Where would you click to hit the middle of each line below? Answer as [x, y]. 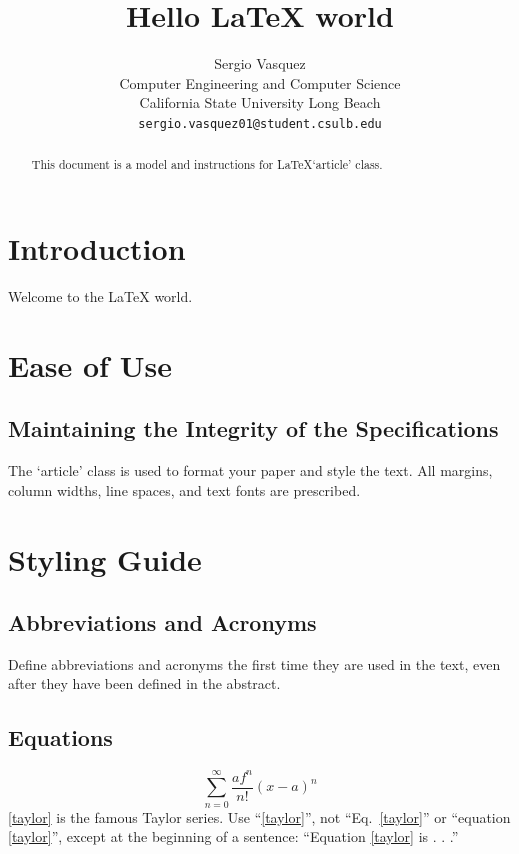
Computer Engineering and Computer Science [260, 82]
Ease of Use [90, 364]
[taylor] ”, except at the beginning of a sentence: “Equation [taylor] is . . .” [233, 836]
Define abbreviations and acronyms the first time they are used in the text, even [254, 663]
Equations [60, 737]
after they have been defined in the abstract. [144, 683]
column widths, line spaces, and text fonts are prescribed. [184, 489]
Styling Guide [105, 558]
